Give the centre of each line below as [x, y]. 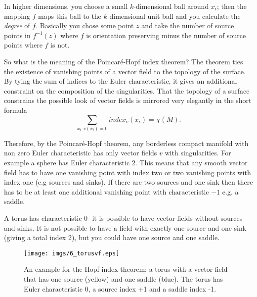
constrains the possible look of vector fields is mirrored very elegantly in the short [128, 100]
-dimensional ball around [171, 6]
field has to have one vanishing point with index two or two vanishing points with [128, 172]
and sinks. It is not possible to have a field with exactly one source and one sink [125, 227]
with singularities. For [198, 153]
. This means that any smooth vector [191, 163]
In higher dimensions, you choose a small [66, 6]
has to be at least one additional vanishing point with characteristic [107, 191]
